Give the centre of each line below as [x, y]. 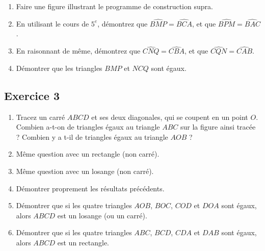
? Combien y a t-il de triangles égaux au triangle [92, 136]
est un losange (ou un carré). [102, 215]
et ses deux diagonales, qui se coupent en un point [170, 117]
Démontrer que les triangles [59, 68]
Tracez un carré [41, 117]
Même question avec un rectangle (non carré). [88, 154]
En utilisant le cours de [52, 23]
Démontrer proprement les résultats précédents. [90, 188]
